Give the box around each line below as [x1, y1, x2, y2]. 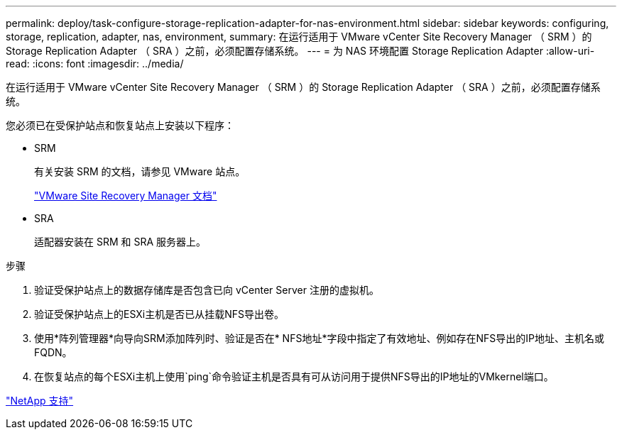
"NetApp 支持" [6, 395, 74, 407]
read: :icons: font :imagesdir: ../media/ [6, 57, 184, 70]
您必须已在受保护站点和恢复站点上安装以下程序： [6, 119, 234, 131]
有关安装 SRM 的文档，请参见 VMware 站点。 [34, 165, 246, 177]
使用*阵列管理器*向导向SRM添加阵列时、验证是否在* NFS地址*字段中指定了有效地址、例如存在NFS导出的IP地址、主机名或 [34, 332, 604, 344]
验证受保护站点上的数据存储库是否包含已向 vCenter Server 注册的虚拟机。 [34, 284, 379, 296]
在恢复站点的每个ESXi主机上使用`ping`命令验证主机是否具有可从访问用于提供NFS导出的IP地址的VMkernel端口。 [34, 370, 554, 382]
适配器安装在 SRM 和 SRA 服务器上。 [34, 236, 207, 248]
